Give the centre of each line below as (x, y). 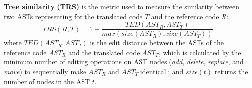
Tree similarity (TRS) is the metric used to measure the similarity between (122, 6)
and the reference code (185, 16)
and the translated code (104, 52)
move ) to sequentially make (45, 72)
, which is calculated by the (200, 52)
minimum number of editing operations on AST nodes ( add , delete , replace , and (124, 62)
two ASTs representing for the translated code (73, 16)
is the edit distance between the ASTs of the (157, 43)
